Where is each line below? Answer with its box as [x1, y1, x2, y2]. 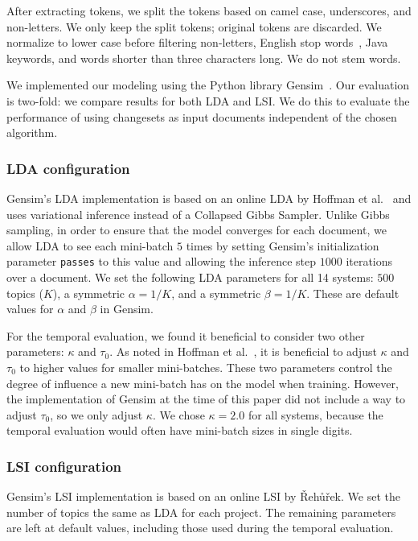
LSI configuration [6, 456, 121, 476]
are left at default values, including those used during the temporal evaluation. [6, 519, 394, 536]
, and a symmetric [171, 284, 261, 301]
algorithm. [6, 124, 58, 141]
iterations [346, 253, 393, 270]
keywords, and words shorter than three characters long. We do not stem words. [6, 49, 401, 66]
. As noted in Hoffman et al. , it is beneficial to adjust [109, 343, 377, 360]
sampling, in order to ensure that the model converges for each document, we [6, 221, 387, 238]
